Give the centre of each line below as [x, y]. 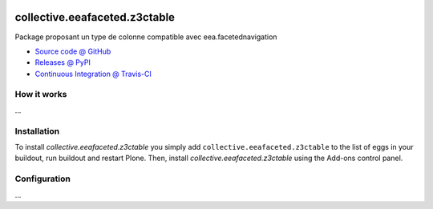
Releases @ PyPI [63, 62]
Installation [37, 131]
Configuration [43, 179]
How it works [41, 94]
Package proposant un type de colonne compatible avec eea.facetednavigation [146, 37]
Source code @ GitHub [73, 51]
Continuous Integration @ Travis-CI [93, 74]
